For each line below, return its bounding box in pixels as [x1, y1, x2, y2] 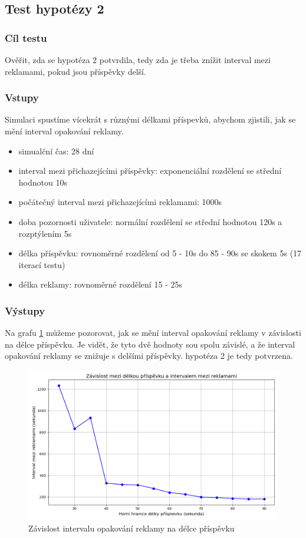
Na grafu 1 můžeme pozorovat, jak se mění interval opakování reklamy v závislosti [5, 326, 301, 339]
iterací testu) [18, 258, 65, 270]
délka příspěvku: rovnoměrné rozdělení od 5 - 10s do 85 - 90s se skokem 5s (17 [18, 247, 302, 259]
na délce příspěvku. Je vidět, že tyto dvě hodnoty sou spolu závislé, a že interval [5, 338, 295, 350]
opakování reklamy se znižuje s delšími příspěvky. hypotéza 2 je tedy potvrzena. [5, 349, 293, 362]
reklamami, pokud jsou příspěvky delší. [5, 65, 146, 77]
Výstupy [5, 303, 45, 318]
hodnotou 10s [18, 176, 67, 188]
